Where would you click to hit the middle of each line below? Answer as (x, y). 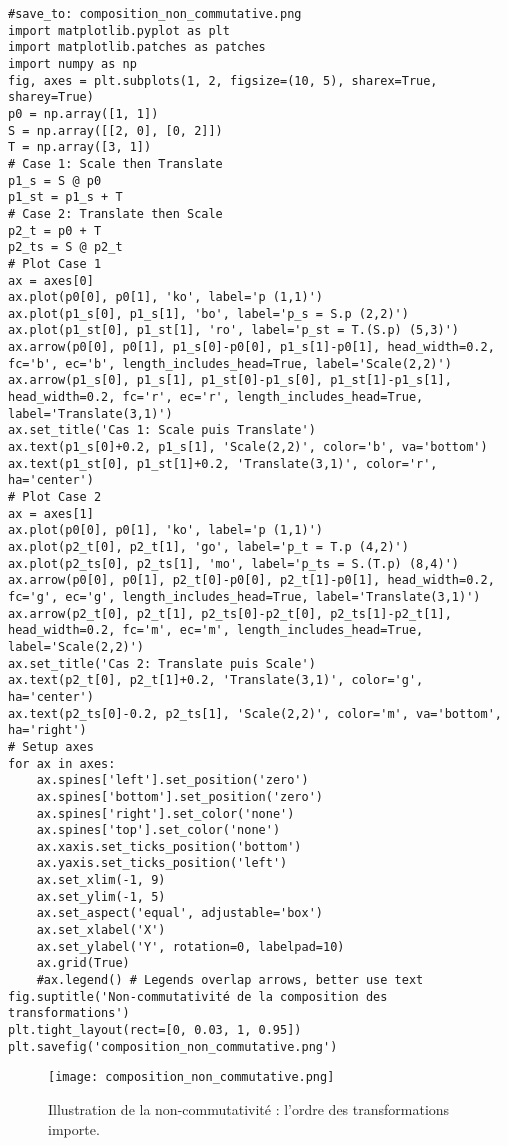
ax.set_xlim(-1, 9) (101, 880)
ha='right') (47, 730)
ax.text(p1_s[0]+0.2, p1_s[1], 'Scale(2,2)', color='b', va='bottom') (248, 447)
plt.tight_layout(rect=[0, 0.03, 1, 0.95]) (155, 1030)
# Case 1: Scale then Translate (115, 163)
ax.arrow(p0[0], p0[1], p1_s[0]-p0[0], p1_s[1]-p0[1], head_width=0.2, (251, 347)
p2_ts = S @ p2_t (65, 247)
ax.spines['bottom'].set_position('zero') (179, 796)
